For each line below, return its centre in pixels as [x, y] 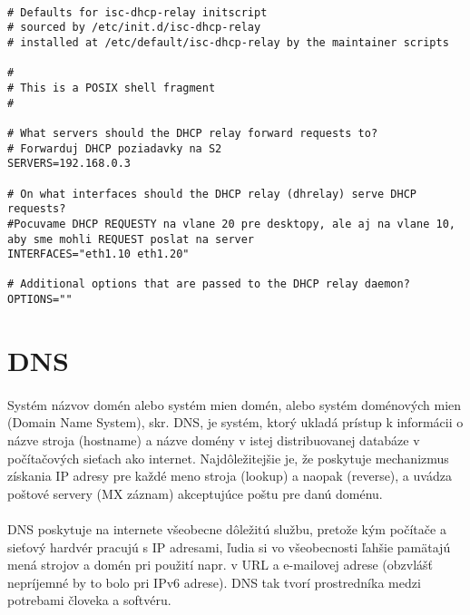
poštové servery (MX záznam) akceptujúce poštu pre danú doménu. [195, 493]
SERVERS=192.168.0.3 [69, 164]
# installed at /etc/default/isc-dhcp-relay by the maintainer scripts [228, 42]
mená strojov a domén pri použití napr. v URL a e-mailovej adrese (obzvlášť [220, 565]
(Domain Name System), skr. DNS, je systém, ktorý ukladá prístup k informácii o [235, 422]
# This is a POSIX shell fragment [112, 88]
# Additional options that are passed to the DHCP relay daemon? [209, 284]
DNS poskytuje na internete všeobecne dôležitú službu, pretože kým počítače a [227, 528]
